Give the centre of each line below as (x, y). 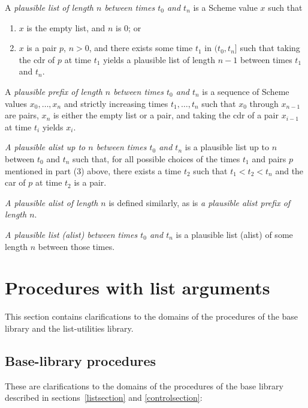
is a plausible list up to (227, 147)
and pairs (269, 158)
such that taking (270, 48)
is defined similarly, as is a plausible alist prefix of (200, 202)
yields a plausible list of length (159, 59)
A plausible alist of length (52, 202)
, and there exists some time (141, 48)
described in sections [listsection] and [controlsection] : (104, 397)
